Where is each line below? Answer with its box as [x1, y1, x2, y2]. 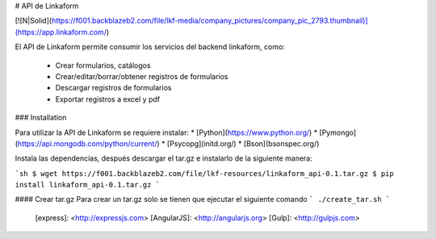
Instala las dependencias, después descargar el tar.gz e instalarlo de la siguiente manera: [15, 153, 312, 163]
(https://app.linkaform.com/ [15, 27, 107, 36]
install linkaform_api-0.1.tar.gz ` [15, 180, 161, 190]
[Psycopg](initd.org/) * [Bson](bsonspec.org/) [166, 138, 320, 149]
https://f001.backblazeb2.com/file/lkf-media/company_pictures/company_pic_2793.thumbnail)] [51, 16, 368, 26]
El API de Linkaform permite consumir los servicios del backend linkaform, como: [15, 42, 286, 52]
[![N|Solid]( [15, 16, 52, 26]
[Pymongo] [319, 128, 357, 137]
